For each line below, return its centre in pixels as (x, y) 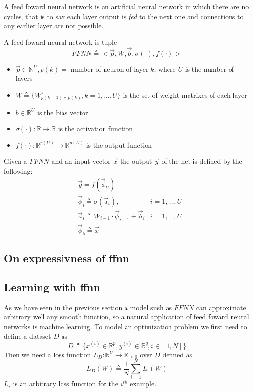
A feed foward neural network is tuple (61, 42)
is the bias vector (63, 112)
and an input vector (81, 161)
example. (143, 383)
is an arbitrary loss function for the (65, 383)
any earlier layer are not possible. (54, 26)
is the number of (210, 69)
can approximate (221, 307)
